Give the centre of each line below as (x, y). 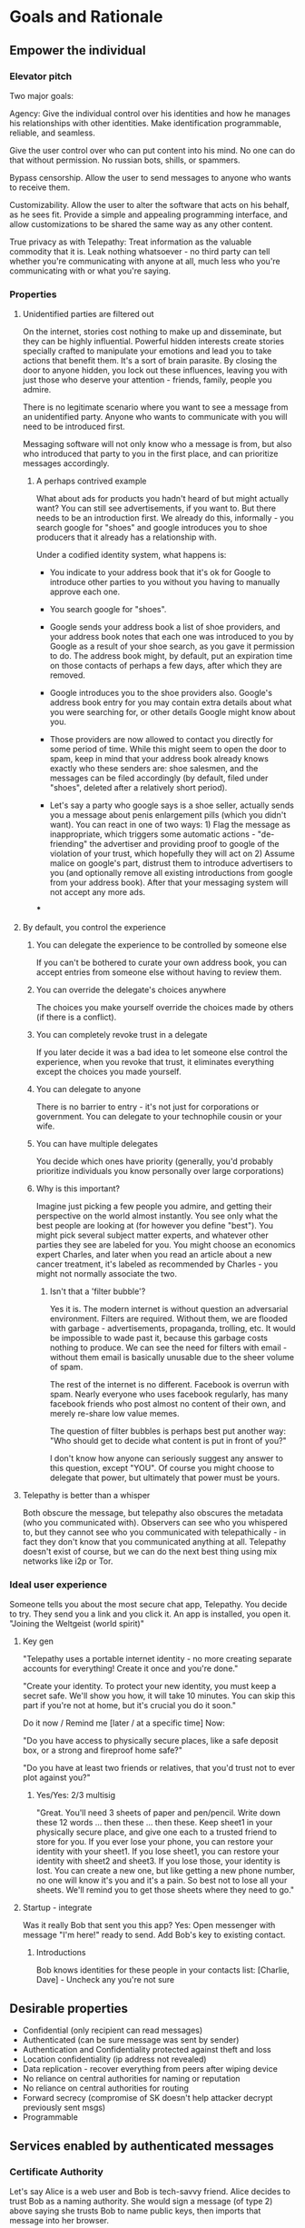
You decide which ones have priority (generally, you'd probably (155, 1161)
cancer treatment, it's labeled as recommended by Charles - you (157, 1264)
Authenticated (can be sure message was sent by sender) (131, 2040)
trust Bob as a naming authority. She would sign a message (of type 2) (141, 2201)
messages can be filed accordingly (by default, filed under (159, 778)
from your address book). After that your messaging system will (169, 882)
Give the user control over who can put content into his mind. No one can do (152, 150)
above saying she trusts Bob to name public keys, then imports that (135, 2211)
